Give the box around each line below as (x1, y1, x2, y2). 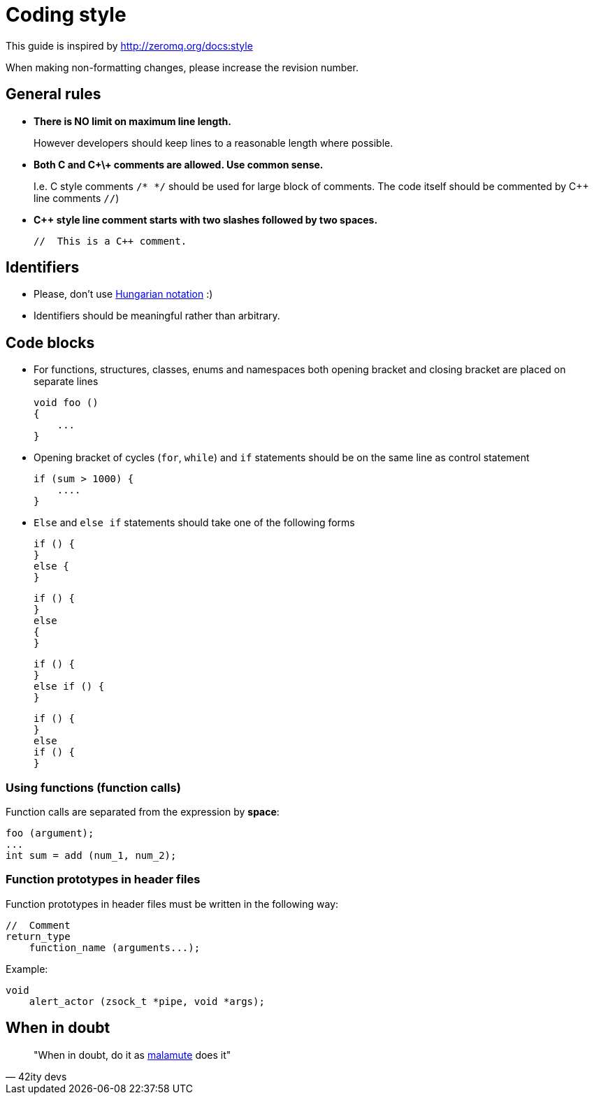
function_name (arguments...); (29, 941, 201, 953)
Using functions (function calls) (6, 780, 181, 795)
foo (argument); (6, 827, 94, 839)
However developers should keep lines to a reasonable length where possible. (34, 136, 393, 149)
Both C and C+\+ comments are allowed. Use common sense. (34, 158, 324, 171)
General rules (6, 85, 101, 103)
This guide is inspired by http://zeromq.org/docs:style (6, 39, 253, 52)
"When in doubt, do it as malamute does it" (34, 1048, 231, 1061)
